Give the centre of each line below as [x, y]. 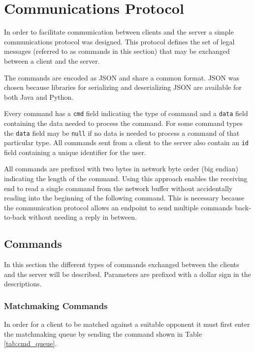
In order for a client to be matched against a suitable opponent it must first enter [127, 324]
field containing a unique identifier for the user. [75, 152]
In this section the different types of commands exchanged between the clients [122, 264]
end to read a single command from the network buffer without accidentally [118, 188]
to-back [15, 217]
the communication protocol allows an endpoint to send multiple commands [118, 207]
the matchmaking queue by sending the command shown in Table [103, 333]
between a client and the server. [52, 60]
